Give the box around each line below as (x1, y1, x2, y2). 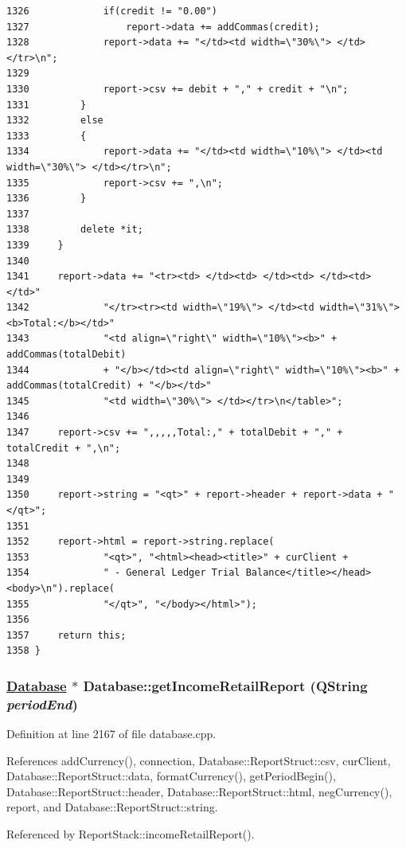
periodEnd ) (6, 694, 78, 713)
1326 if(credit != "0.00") (6, 6, 217, 17)
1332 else (6, 115, 103, 127)
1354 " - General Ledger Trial (6, 567, 240, 579)
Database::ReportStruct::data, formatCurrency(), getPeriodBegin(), (6, 768, 336, 784)
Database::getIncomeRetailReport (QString (83, 675, 368, 695)
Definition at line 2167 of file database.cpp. (6, 725, 217, 742)
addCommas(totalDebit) (6, 349, 127, 361)
